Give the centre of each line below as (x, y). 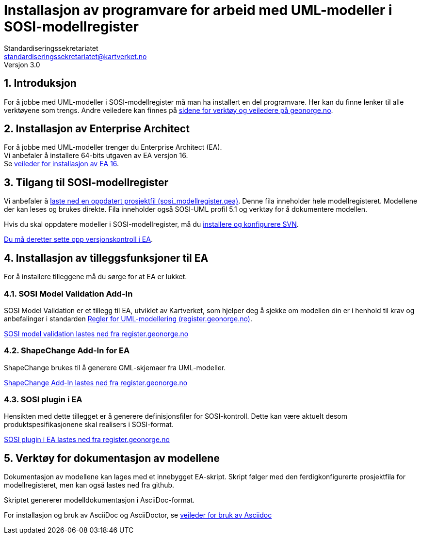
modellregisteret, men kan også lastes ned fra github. (89, 485)
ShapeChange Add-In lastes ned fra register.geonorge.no (96, 382)
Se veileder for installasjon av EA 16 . (62, 164)
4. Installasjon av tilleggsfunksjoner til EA (106, 258)
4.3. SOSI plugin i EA (43, 399)
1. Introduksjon (40, 83)
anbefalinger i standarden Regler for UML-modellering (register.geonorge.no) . (128, 318)
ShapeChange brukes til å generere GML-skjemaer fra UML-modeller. (115, 367)
